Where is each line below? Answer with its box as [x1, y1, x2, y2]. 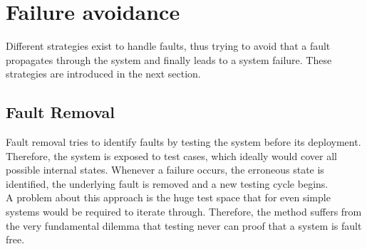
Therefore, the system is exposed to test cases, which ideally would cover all [6, 148, 337, 163]
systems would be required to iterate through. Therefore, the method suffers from [6, 204, 362, 219]
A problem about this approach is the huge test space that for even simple [6, 190, 331, 205]
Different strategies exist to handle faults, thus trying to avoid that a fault [6, 38, 331, 53]
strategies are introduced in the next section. [6, 66, 201, 81]
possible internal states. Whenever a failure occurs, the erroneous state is [6, 162, 324, 177]
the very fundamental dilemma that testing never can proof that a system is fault [6, 218, 362, 233]
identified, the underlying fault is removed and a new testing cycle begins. [6, 176, 329, 191]
